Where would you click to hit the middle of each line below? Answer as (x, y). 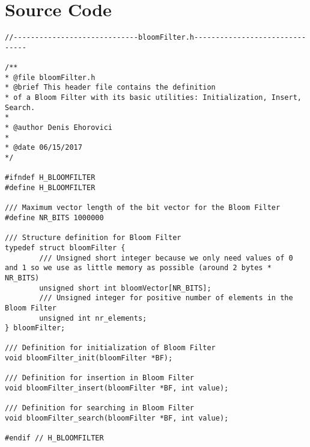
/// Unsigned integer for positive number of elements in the (166, 298)
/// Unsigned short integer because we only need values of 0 (166, 258)
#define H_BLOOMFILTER (50, 187)
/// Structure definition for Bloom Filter (93, 238)
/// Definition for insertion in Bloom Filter (99, 378)
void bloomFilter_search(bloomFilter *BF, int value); (117, 418)
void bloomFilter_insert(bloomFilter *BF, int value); (117, 388)
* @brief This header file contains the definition (110, 88)
